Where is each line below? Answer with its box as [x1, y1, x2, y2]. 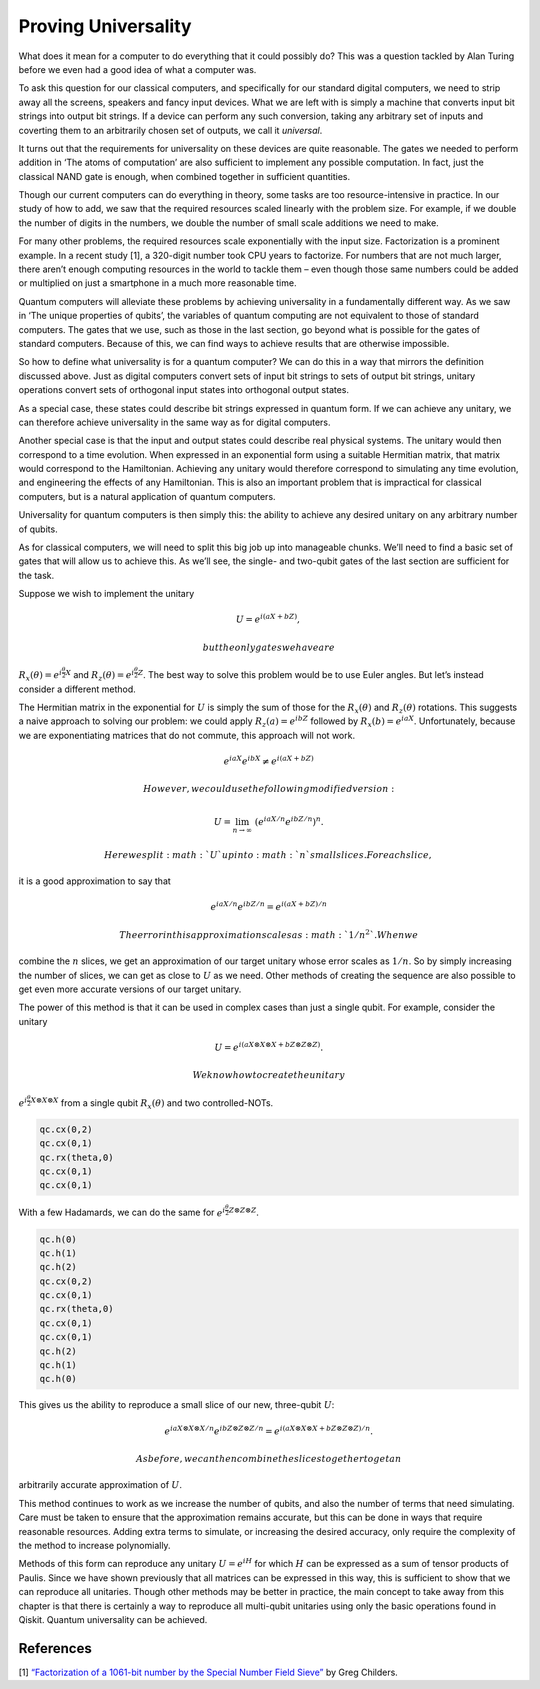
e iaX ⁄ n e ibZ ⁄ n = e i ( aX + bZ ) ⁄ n [210, 900, 328, 913]
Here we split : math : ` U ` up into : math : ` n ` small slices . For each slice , [103, 849, 432, 860]
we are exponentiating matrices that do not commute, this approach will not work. [18, 729, 355, 741]
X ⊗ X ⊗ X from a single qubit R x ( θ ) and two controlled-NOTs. [30, 1096, 274, 1111]
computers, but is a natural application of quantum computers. [18, 490, 276, 502]
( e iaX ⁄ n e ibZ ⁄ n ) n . [254, 815, 324, 827]
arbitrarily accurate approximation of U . [18, 1479, 182, 1491]
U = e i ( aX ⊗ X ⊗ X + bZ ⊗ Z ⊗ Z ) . [214, 1040, 324, 1053]
